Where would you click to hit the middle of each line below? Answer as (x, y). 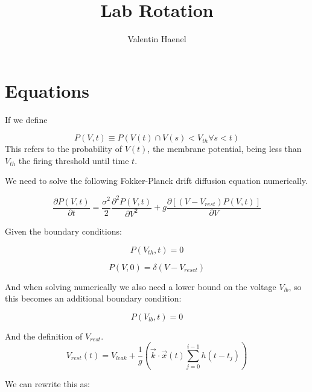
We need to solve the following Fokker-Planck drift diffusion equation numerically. (156, 181)
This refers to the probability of (63, 149)
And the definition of (44, 336)
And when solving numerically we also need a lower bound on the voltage (141, 286)
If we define (26, 119)
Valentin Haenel (157, 39)
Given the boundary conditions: (63, 231)
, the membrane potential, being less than (224, 149)
